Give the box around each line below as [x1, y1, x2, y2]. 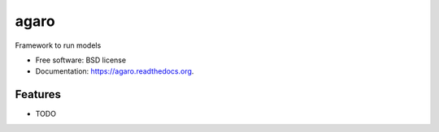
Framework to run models [15, 40, 102, 50]
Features [15, 87, 61, 101]
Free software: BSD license [35, 55, 126, 65]
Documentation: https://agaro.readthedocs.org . [35, 66, 194, 76]
